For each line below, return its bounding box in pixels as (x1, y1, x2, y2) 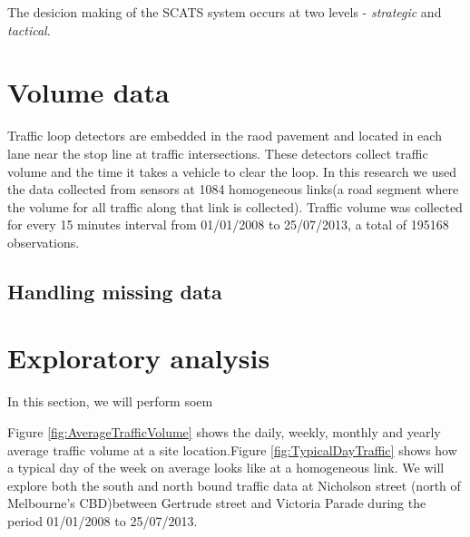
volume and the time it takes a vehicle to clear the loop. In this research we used (7, 161, 457, 181)
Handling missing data (7, 277, 222, 305)
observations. (7, 232, 80, 251)
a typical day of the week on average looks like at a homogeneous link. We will (7, 458, 445, 477)
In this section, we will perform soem (7, 392, 213, 411)
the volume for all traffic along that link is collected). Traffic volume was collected (7, 197, 463, 216)
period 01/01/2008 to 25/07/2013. (7, 511, 198, 530)
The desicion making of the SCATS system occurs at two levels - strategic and (7, 3, 442, 21)
